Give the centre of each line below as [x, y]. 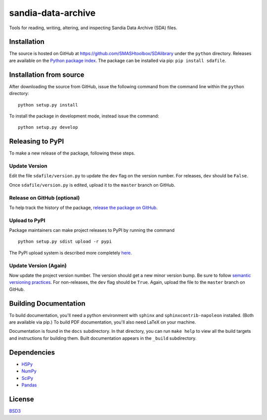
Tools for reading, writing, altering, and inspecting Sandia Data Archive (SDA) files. [93, 28]
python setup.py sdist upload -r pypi [65, 242]
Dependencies [32, 352]
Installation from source [47, 75]
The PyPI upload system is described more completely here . [70, 253]
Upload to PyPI [27, 220]
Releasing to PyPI [37, 141]
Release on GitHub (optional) [44, 198]
